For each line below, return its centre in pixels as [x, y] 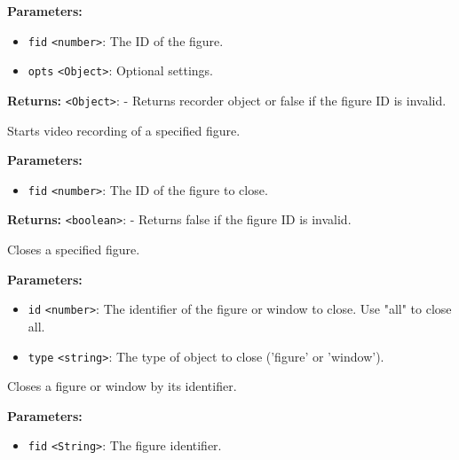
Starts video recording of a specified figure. [124, 130]
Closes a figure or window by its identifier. [122, 386]
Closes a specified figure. [74, 249]
